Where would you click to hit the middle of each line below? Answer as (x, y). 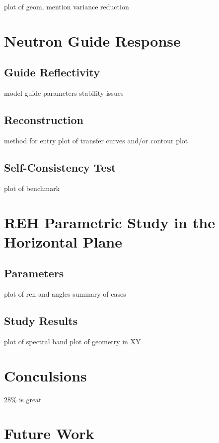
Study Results (41, 321)
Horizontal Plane (63, 241)
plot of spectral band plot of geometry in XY (73, 341)
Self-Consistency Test (60, 167)
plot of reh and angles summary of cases (65, 294)
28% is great (23, 399)
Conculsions (45, 375)
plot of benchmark (32, 188)
